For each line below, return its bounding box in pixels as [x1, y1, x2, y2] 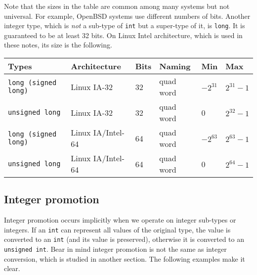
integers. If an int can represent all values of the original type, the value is [4, 224, 231, 234]
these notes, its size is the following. [4, 40, 112, 50]
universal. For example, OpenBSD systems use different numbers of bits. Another [4, 10, 251, 21]
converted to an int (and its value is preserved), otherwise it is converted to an [4, 234, 244, 244]
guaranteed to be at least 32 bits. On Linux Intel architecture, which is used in [4, 30, 243, 40]
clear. [4, 263, 20, 274]
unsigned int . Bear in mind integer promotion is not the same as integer [4, 244, 227, 254]
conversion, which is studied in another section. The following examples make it [4, 253, 245, 264]
